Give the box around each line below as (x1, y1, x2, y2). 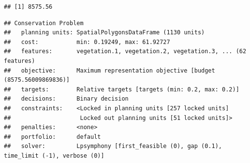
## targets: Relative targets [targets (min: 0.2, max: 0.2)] (4, 86, 239, 93)
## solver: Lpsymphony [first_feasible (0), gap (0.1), (4, 143, 222, 150)
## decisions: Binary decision (4, 95, 129, 103)
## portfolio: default (4, 133, 101, 140)
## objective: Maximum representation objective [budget (4, 67, 215, 74)
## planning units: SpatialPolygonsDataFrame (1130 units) (4, 29, 205, 36)
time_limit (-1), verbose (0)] (4, 152, 104, 159)
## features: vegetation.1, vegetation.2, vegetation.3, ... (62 (4, 48, 247, 55)
